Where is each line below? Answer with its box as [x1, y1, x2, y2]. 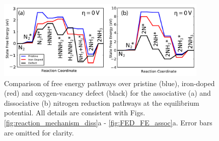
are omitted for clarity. [4, 127, 74, 137]
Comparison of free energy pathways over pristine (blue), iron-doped [4, 78, 215, 88]
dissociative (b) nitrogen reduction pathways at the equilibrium [4, 97, 199, 108]
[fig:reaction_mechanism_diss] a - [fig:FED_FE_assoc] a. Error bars [4, 117, 212, 128]
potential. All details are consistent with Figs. [4, 107, 145, 118]
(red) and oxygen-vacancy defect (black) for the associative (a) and [4, 88, 211, 98]
